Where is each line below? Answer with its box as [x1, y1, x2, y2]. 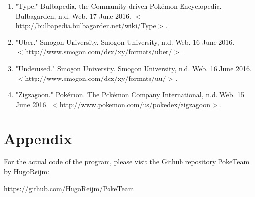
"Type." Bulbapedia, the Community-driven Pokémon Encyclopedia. [15, 1, 222, 11]
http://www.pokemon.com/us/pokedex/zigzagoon [59, 99, 211, 109]
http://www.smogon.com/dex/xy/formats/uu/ [25, 73, 166, 83]
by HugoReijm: [4, 166, 49, 177]
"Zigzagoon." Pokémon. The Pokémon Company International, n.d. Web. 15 [15, 89, 244, 100]
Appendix [4, 128, 72, 148]
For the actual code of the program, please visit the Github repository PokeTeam [4, 157, 250, 167]
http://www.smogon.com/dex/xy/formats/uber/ [25, 46, 172, 57]
